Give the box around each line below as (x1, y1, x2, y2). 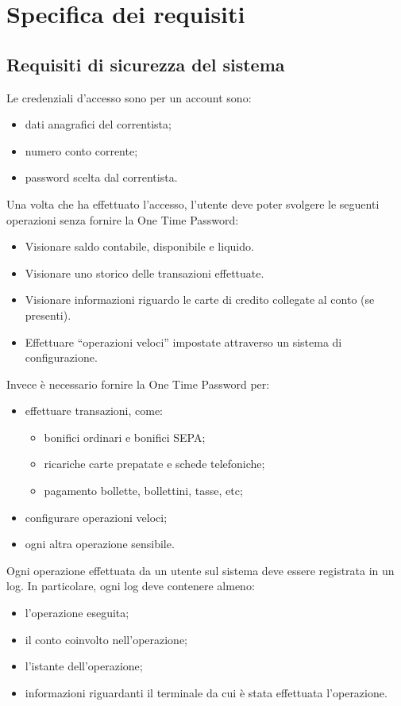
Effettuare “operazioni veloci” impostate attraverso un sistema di (25, 333, 342, 350)
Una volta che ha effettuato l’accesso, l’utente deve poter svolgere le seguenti (6, 195, 380, 212)
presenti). (25, 306, 71, 323)
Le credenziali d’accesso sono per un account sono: (6, 89, 252, 106)
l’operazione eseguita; (25, 604, 129, 621)
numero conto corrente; (25, 142, 138, 159)
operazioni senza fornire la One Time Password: (6, 211, 239, 228)
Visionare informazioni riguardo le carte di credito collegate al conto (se (25, 291, 375, 308)
